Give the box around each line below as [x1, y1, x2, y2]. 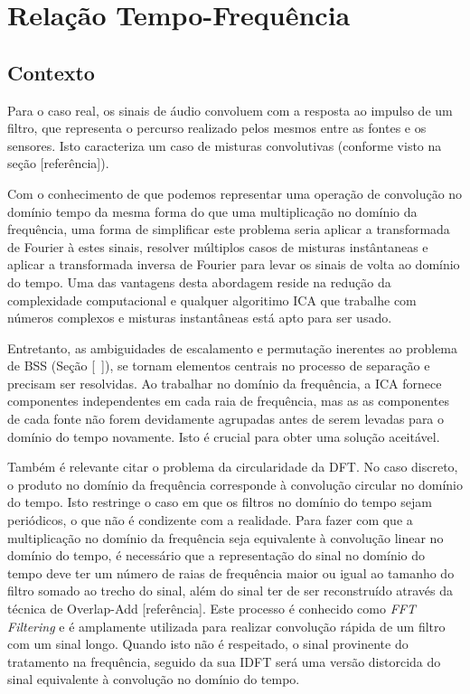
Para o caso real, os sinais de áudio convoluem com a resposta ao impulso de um [7, 100, 453, 119]
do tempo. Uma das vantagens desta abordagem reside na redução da [7, 272, 391, 291]
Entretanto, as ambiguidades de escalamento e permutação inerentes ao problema [7, 338, 458, 357]
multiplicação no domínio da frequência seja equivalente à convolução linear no [7, 528, 444, 547]
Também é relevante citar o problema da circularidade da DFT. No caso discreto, [7, 457, 458, 476]
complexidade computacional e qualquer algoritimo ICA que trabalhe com [7, 290, 417, 309]
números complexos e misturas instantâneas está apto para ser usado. [7, 308, 392, 327]
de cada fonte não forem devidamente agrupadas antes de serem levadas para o [7, 409, 445, 428]
